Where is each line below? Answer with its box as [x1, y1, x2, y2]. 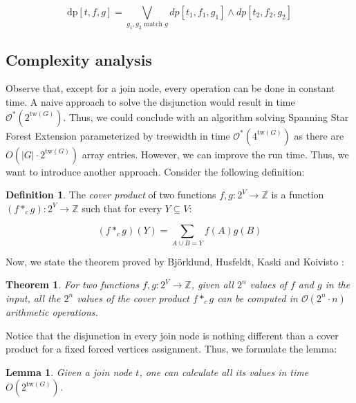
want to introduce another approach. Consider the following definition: [6, 164, 305, 178]
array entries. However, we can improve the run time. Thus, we [82, 147, 349, 161]
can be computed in [217, 290, 298, 305]
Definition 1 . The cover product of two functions [6, 187, 216, 202]
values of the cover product [77, 290, 189, 305]
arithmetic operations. [6, 304, 98, 319]
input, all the [6, 290, 61, 305]
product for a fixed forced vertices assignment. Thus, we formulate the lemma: [6, 341, 337, 356]
